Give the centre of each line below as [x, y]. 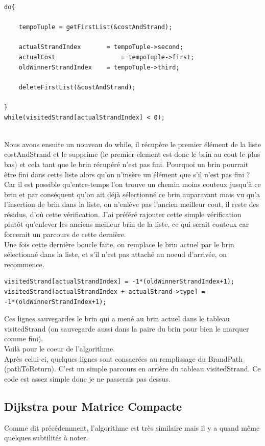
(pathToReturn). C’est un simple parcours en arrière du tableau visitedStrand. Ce [132, 369]
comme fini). [24, 338]
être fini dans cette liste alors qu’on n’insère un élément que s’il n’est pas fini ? [127, 174]
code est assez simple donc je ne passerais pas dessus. [87, 378]
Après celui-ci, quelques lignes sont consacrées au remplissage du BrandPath [124, 358]
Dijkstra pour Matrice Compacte [93, 406]
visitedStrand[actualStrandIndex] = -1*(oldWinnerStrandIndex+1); [119, 282]
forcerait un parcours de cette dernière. [65, 234]
